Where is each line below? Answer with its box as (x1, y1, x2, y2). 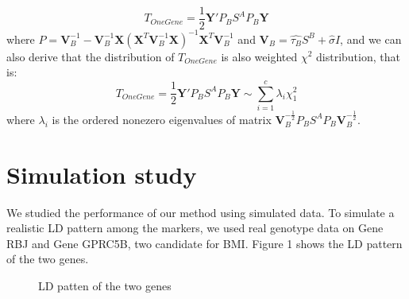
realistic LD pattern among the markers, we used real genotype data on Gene (6, 219, 384, 236)
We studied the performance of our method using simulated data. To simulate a (6, 204, 395, 220)
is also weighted (221, 48, 298, 64)
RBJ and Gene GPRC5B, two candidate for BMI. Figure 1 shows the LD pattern (6, 235, 403, 251)
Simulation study (6, 157, 197, 190)
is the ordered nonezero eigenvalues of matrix (52, 111, 272, 127)
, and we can (340, 30, 402, 47)
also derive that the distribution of (6, 48, 175, 64)
